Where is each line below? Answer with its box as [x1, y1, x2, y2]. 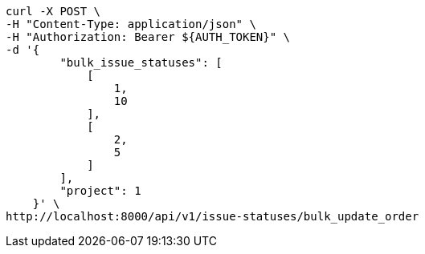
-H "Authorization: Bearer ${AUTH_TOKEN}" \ [6, 30, 291, 43]
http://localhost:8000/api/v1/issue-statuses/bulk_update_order [6, 210, 419, 223]
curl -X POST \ [6, 5, 101, 18]
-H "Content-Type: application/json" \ [6, 18, 256, 30]
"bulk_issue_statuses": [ [59, 56, 223, 69]
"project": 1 [59, 184, 141, 197]
